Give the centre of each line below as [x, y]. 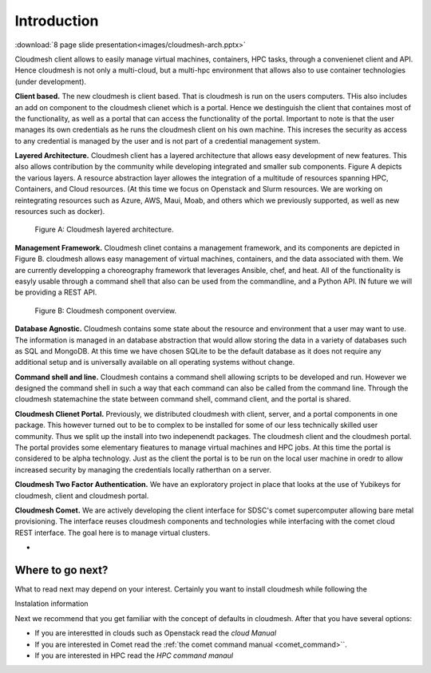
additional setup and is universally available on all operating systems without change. [155, 362]
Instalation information [51, 604]
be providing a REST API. [56, 292]
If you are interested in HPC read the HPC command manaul [134, 655]
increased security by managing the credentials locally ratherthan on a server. [143, 469]
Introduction [57, 21]
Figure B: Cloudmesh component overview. [106, 311]
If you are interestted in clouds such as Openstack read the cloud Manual [156, 633]
